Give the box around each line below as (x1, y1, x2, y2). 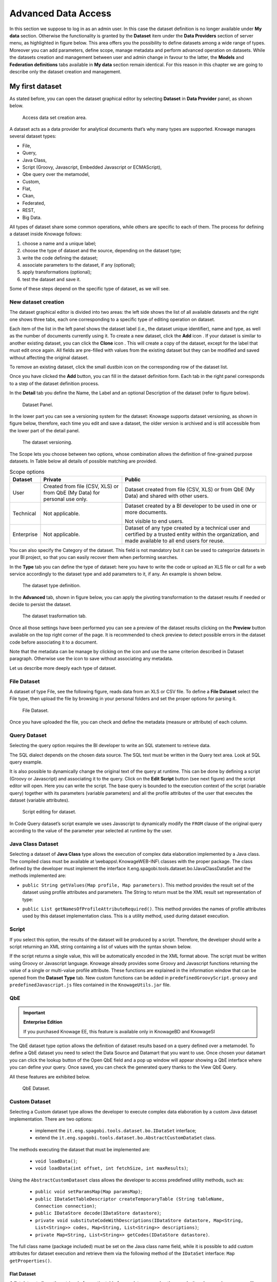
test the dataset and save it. (22, 276, 81, 282)
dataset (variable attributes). (9, 797, 70, 803)
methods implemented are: (9, 872, 67, 879)
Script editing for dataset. (22, 809, 76, 815)
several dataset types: (9, 133, 56, 139)
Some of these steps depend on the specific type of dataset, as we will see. (9, 286, 170, 292)
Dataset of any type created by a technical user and (125, 524, 250, 531)
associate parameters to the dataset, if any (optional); (22, 262, 136, 268)
